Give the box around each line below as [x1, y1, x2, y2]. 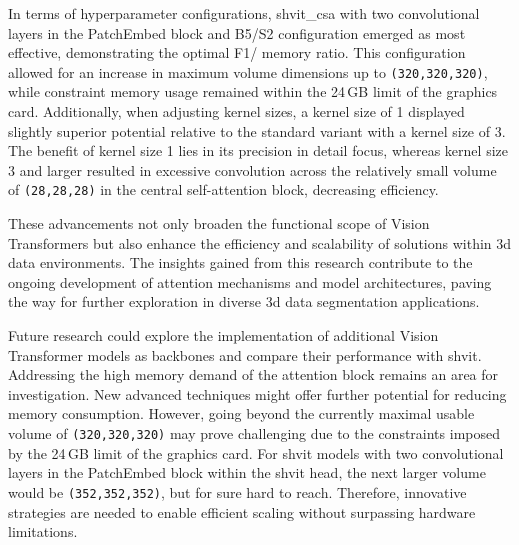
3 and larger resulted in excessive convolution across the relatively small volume [8, 159, 497, 180]
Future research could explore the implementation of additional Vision [8, 325, 439, 346]
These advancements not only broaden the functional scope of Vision [8, 213, 430, 234]
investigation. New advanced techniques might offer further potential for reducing [8, 383, 507, 404]
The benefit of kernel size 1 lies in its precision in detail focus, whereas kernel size [8, 140, 508, 161]
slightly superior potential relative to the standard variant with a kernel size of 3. [8, 120, 506, 141]
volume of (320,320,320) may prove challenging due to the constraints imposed [8, 423, 500, 443]
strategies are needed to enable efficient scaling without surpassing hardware [8, 501, 476, 522]
